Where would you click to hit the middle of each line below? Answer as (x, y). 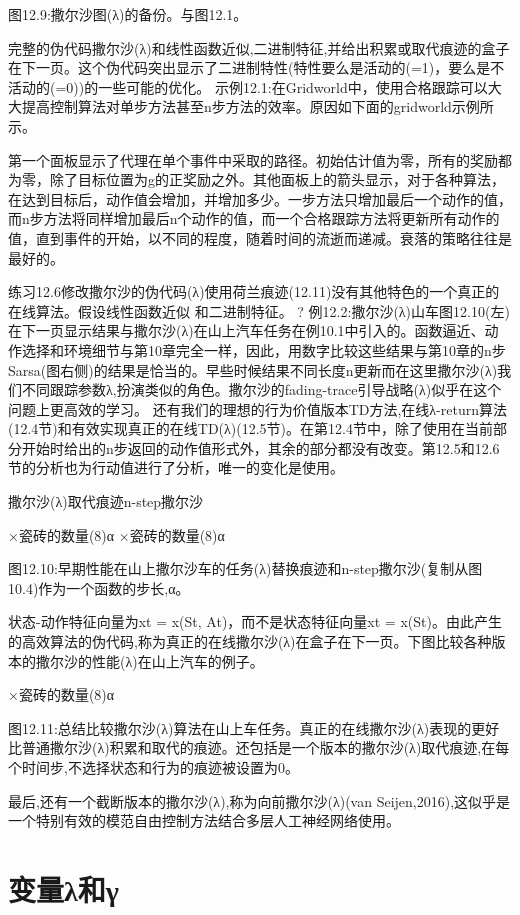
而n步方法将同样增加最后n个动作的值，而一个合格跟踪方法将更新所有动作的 (254, 218)
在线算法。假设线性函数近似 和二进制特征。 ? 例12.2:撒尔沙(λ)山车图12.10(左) (259, 310)
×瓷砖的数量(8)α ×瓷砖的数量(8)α (116, 534)
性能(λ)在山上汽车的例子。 (177, 660)
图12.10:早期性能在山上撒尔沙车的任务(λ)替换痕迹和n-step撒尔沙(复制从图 (245, 568)
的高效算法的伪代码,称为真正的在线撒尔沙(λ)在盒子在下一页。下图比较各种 (250, 641)
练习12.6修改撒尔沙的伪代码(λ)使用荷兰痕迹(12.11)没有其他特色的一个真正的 (254, 291)
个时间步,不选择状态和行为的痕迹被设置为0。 (153, 767)
